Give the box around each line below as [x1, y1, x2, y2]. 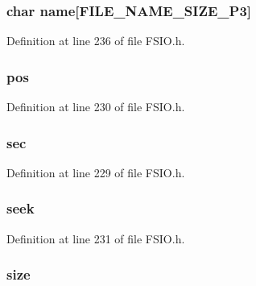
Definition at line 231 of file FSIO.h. [6, 230, 185, 247]
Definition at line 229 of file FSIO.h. [6, 164, 185, 180]
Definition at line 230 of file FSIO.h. [6, 98, 185, 115]
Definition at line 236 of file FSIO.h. [6, 32, 185, 49]
